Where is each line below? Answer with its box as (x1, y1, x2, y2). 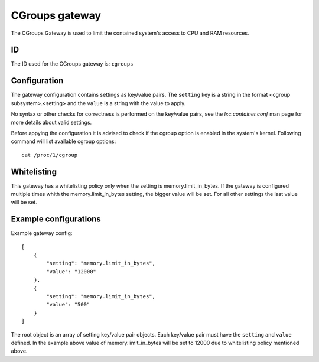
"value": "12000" (46, 268, 97, 275)
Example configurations (11, 214, 102, 224)
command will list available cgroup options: (11, 138, 116, 145)
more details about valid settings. (11, 119, 92, 126)
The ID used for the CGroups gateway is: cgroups (11, 60, 134, 67)
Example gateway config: (11, 230, 73, 237)
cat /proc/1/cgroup (21, 151, 78, 158)
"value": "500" (46, 301, 90, 308)
